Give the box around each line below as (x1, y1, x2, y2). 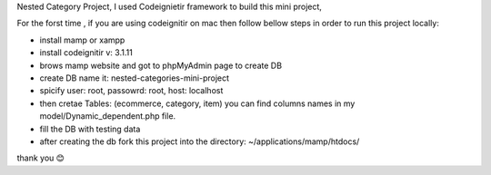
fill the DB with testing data (39, 123, 141, 134)
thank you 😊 (16, 152, 65, 163)
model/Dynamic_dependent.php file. (39, 111, 176, 122)
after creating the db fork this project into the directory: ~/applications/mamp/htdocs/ (39, 136, 360, 147)
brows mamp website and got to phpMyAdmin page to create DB (39, 60, 282, 71)
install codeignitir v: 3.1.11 (39, 47, 134, 58)
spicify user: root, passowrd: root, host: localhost (39, 85, 224, 96)
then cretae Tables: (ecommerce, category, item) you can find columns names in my (39, 98, 356, 109)
